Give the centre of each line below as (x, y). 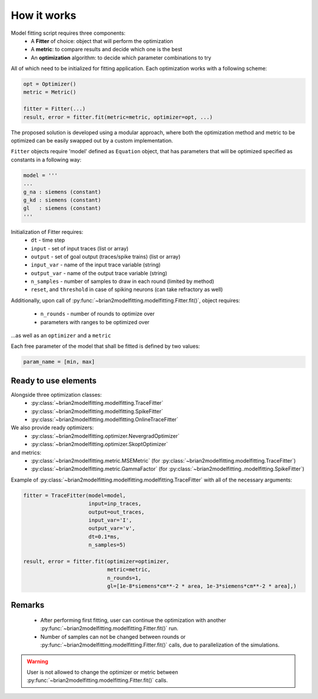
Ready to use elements (54, 380)
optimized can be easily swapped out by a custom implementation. (92, 141)
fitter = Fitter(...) (54, 109)
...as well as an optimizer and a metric (61, 335)
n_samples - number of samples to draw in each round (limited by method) (122, 281)
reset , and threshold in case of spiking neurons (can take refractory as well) (127, 289)
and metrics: (26, 452)
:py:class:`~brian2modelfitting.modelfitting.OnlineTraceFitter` (105, 420)
